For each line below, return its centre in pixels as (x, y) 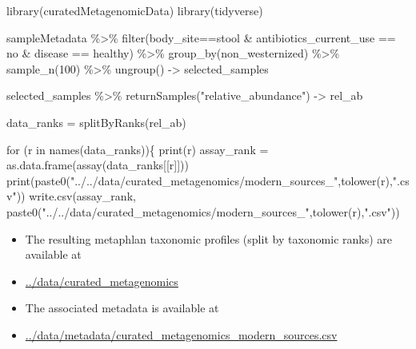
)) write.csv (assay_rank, (76, 196)
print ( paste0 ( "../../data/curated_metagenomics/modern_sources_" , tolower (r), (200, 180)
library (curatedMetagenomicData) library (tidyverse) (135, 10)
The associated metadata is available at (122, 308)
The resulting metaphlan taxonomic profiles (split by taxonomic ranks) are (209, 238)
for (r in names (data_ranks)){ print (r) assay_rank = (138, 149)
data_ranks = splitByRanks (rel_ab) (96, 122)
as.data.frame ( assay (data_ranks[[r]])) (98, 165)
